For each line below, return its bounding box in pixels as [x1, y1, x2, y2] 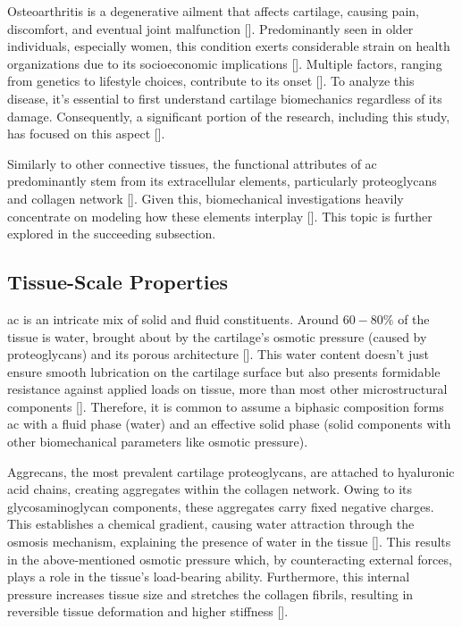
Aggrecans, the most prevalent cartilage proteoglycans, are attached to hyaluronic [7, 462, 455, 481]
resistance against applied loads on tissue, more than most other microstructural [7, 380, 448, 398]
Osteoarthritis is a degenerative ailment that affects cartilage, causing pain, [7, 2, 419, 20]
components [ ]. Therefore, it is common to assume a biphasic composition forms [7, 397, 444, 415]
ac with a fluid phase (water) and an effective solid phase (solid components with [7, 414, 451, 433]
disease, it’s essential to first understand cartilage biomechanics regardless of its [7, 88, 442, 107]
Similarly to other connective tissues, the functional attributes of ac [7, 154, 377, 172]
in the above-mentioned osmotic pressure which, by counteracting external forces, [7, 549, 452, 568]
